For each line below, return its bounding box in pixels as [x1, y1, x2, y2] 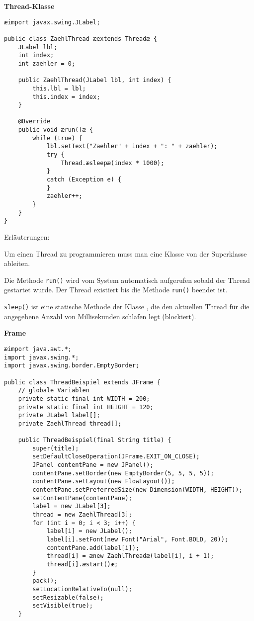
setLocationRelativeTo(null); [32, 585, 132, 593]
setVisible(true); [32, 602, 93, 610]
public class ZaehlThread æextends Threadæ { [4, 35, 157, 42]
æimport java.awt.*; [4, 345, 72, 353]
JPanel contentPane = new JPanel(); [32, 461, 154, 469]
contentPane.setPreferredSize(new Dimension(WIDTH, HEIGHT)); [32, 486, 243, 494]
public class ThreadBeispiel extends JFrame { [4, 378, 161, 386]
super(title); [32, 444, 79, 452]
